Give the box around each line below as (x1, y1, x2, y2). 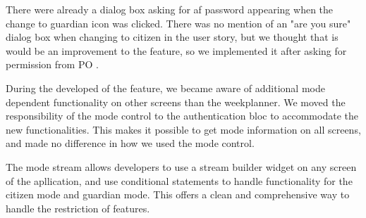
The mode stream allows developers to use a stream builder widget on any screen (6, 159, 357, 174)
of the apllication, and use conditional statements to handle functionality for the (6, 173, 353, 188)
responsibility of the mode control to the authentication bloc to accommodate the (6, 108, 358, 123)
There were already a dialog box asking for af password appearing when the (6, 2, 334, 16)
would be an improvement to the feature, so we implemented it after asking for (6, 43, 347, 58)
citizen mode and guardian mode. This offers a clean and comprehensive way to (6, 187, 350, 202)
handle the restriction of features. (6, 200, 150, 215)
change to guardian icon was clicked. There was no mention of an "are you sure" (6, 15, 351, 30)
